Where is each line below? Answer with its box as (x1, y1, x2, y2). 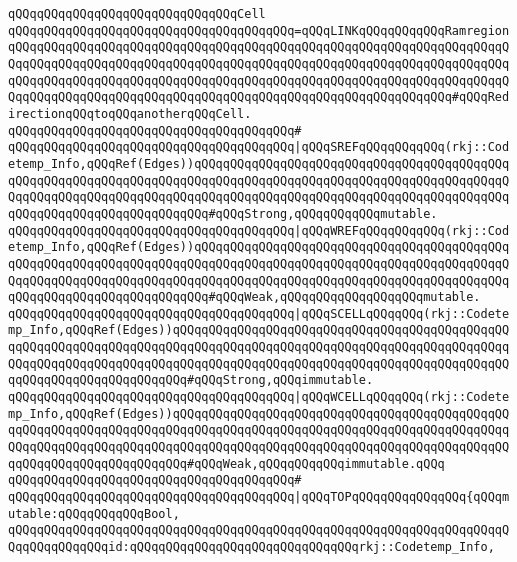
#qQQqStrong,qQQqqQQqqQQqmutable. (208, 206, 438, 221)
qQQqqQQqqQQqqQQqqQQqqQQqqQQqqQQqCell (8, 7, 266, 21)
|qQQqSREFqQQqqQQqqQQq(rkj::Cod (294, 140, 510, 155)
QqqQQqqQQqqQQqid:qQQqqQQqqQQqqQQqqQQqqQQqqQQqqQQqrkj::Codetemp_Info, (8, 540, 495, 554)
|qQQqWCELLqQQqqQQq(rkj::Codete (294, 390, 510, 405)
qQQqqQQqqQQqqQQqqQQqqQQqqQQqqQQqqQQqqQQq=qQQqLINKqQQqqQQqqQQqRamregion (8, 23, 510, 38)
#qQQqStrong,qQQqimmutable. (186, 373, 374, 388)
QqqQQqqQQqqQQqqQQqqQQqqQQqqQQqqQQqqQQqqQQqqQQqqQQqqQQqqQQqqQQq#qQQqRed (8, 90, 510, 105)
